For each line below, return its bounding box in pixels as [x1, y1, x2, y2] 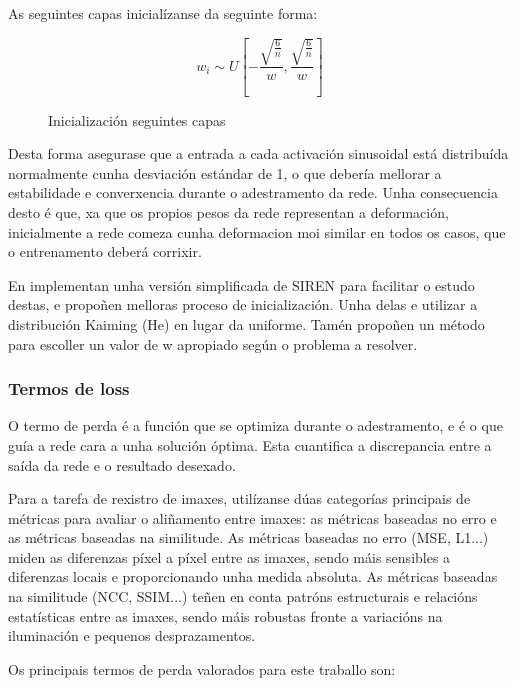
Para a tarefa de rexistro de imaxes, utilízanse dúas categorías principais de [8, 488, 471, 509]
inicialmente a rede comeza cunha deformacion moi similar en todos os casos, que [8, 221, 506, 242]
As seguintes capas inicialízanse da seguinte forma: [8, 3, 318, 23]
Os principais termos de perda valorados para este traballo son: [8, 658, 396, 679]
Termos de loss [8, 376, 130, 401]
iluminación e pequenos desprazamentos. [8, 625, 256, 646]
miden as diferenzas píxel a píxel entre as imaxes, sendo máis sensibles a [8, 546, 451, 567]
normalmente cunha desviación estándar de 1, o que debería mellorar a [8, 162, 442, 183]
